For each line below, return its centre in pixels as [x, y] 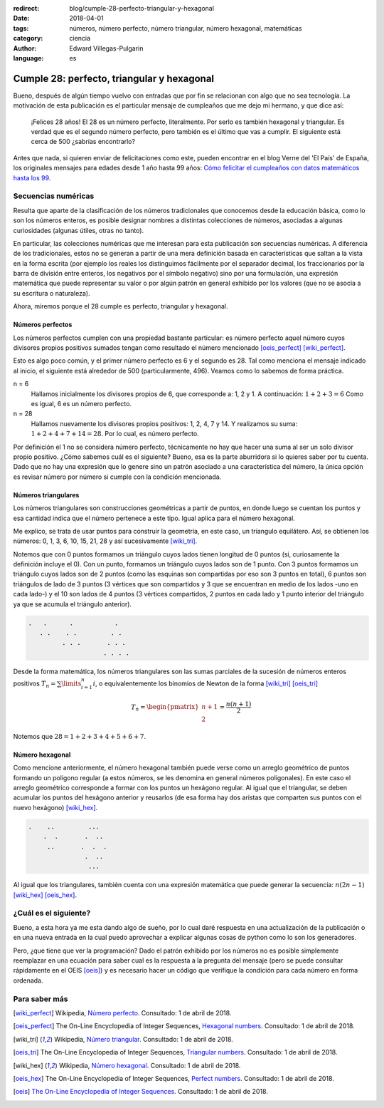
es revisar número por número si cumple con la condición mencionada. [117, 477]
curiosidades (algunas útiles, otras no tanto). [79, 230]
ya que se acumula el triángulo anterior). [72, 604]
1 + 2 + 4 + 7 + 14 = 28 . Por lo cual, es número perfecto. [115, 434]
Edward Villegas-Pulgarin [106, 48]
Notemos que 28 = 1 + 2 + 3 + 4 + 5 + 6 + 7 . [79, 736]
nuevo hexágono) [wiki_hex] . [55, 807]
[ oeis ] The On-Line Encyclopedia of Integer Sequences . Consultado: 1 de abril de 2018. [140, 1092]
